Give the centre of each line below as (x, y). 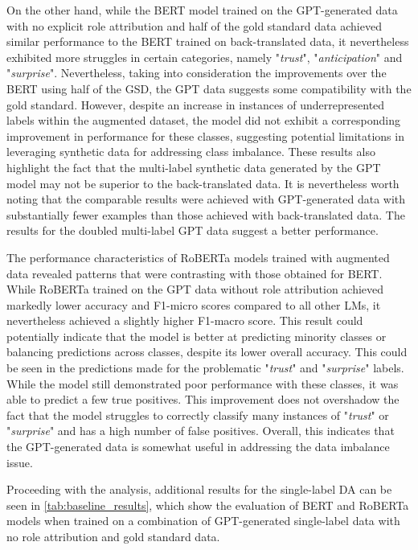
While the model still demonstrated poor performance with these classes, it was (203, 383)
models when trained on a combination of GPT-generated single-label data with (203, 521)
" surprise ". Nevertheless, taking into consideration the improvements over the (197, 73)
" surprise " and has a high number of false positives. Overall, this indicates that (201, 431)
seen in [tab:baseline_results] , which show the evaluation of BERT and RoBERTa (208, 505)
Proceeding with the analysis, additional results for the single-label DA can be (199, 489)
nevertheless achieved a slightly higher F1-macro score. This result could (185, 320)
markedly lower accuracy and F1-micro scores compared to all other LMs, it (194, 304)
